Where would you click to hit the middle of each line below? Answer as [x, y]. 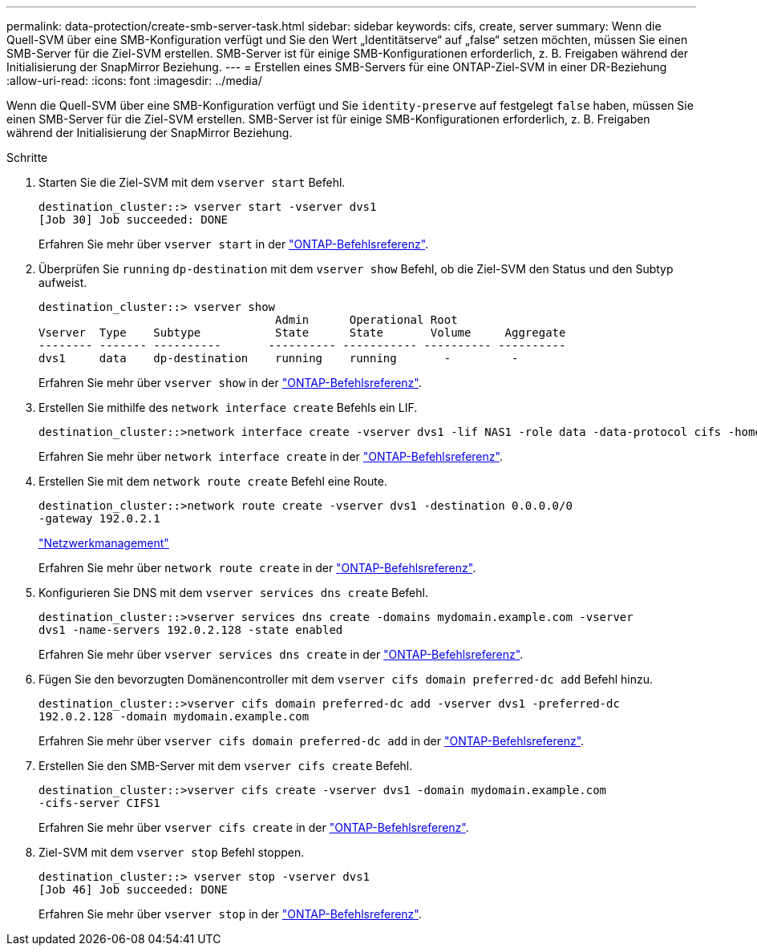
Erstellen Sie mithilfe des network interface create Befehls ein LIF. [228, 407]
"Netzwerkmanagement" [104, 543]
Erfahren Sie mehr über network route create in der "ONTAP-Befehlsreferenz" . [257, 568]
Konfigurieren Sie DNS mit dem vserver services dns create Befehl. [233, 593]
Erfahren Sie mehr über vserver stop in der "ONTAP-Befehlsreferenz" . [230, 914]
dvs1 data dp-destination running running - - [279, 358]
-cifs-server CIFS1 [99, 803]
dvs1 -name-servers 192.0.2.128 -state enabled [191, 630]
